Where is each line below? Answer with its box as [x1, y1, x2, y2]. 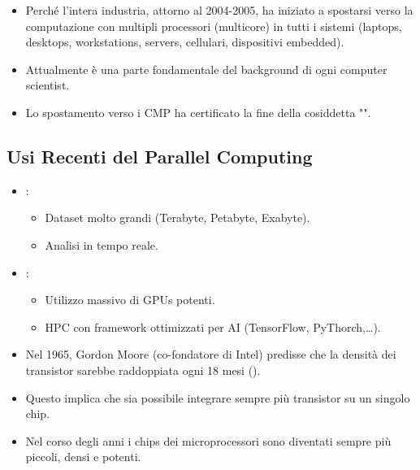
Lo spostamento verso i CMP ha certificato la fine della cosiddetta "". [25, 103, 371, 120]
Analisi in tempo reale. [45, 236, 158, 253]
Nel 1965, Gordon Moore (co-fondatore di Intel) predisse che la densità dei [25, 346, 396, 363]
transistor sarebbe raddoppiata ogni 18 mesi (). [25, 361, 261, 378]
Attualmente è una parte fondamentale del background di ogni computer [25, 60, 388, 77]
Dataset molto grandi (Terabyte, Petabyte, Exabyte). [45, 209, 310, 226]
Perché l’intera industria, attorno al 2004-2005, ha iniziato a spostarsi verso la [25, 2, 414, 18]
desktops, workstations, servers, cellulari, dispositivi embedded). [25, 33, 344, 50]
